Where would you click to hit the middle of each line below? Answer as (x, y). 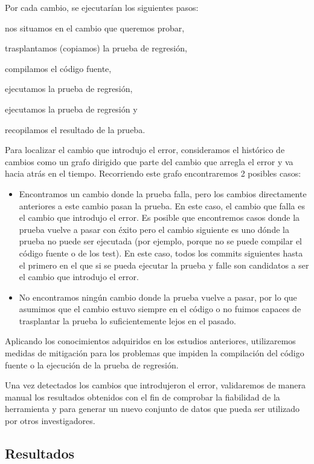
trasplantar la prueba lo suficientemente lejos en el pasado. (127, 320)
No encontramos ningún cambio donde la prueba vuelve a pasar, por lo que (158, 297)
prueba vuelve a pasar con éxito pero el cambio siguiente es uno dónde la (154, 229)
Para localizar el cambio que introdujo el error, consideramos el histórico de (145, 150)
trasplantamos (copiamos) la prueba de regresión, (96, 48)
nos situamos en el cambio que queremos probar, (95, 28)
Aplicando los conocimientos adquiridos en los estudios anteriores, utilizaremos (150, 341)
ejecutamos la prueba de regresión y (71, 109)
